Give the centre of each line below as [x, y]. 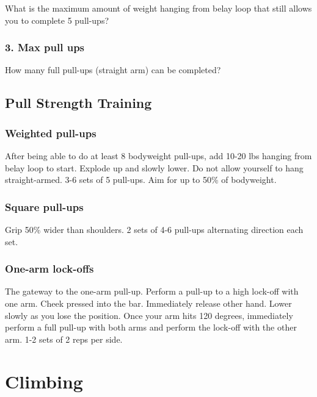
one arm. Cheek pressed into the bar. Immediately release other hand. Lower [148, 303]
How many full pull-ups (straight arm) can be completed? [113, 70]
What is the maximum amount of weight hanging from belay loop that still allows [158, 8]
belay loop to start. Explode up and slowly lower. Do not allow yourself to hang [154, 167]
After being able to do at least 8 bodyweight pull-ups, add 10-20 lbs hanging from [158, 156]
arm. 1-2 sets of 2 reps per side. [64, 339]
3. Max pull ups [45, 47]
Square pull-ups [44, 206]
